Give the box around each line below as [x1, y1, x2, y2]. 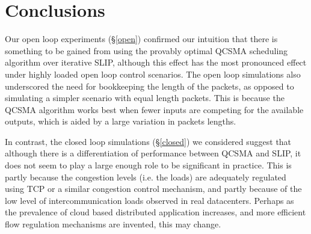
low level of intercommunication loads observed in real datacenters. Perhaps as [5, 194, 294, 206]
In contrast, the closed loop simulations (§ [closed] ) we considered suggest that [5, 135, 292, 147]
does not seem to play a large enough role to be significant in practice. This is [5, 159, 292, 171]
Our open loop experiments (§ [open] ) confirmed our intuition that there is [5, 32, 278, 45]
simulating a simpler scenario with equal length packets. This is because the [5, 91, 285, 104]
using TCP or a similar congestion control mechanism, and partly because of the [5, 182, 302, 195]
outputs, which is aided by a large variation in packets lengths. [5, 115, 236, 128]
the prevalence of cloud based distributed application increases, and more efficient [5, 206, 306, 218]
